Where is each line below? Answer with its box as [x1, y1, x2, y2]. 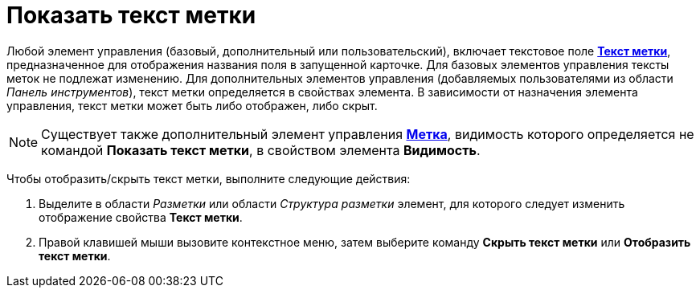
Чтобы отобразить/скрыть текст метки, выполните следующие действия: [6, 171, 411, 186]
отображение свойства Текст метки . [39, 210, 243, 224]
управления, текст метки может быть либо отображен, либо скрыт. [6, 98, 378, 112]
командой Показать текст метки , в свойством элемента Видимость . [41, 141, 481, 158]
